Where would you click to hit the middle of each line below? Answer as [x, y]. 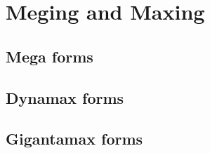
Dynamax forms [65, 97]
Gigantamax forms [74, 139]
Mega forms [50, 56]
